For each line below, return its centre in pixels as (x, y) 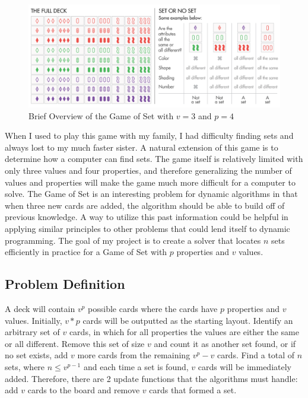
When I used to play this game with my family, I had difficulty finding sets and (149, 136)
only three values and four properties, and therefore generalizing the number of (148, 171)
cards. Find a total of (256, 355)
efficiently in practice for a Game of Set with (86, 252)
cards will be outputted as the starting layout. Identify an (188, 320)
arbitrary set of (32, 332)
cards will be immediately (245, 366)
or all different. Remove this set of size (75, 343)
